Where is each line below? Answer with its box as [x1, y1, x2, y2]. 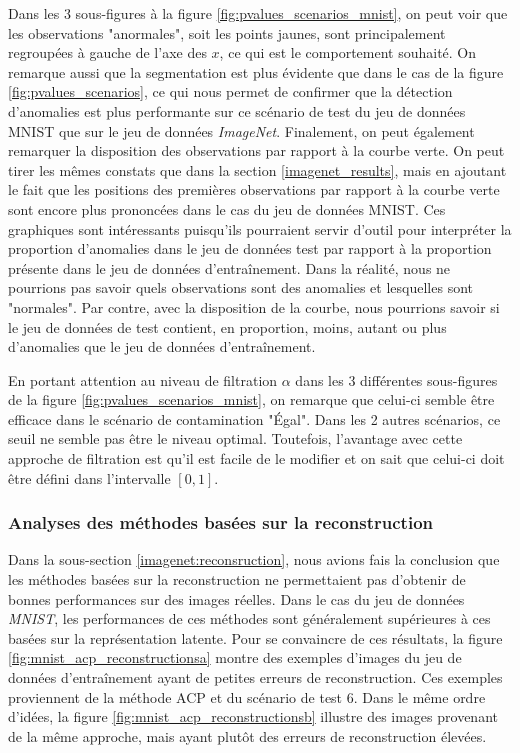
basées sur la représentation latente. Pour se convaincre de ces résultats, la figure [8, 627, 503, 648]
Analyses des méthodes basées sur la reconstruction [8, 510, 434, 535]
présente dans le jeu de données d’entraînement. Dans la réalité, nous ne [8, 257, 451, 278]
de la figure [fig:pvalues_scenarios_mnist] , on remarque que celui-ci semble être [8, 389, 495, 410]
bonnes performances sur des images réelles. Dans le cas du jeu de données [8, 588, 465, 609]
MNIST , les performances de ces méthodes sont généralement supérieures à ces [8, 608, 491, 629]
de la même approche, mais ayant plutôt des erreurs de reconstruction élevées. [8, 725, 487, 746]
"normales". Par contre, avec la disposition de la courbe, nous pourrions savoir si [8, 296, 500, 317]
